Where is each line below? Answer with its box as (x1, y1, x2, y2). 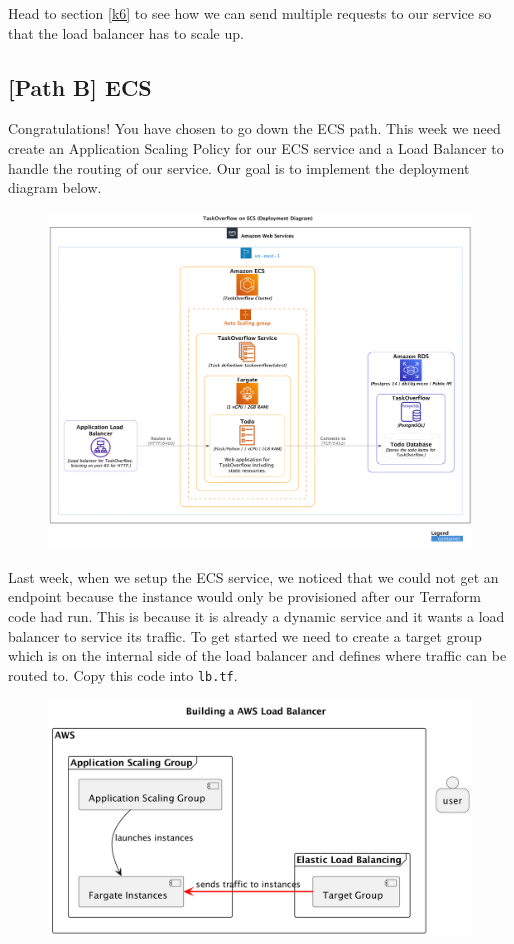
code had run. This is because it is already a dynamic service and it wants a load (8, 606, 505, 626)
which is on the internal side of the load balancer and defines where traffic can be (8, 645, 507, 666)
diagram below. (8, 177, 102, 198)
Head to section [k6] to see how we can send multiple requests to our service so (8, 3, 492, 23)
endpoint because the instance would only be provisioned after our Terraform (8, 586, 482, 607)
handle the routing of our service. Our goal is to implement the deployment (8, 157, 470, 178)
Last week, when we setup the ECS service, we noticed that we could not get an (8, 566, 499, 587)
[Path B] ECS (8, 71, 152, 102)
